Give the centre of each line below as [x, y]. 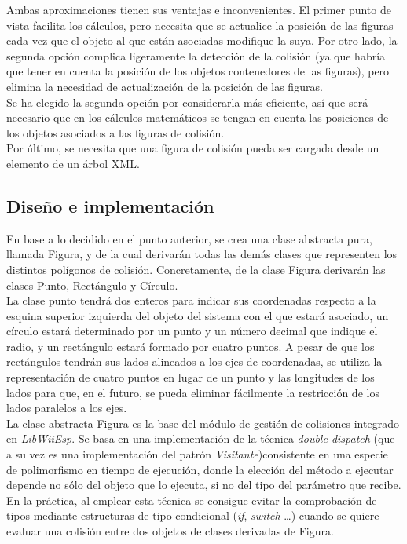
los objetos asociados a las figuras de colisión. [115, 132]
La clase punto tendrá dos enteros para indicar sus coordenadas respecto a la [191, 300]
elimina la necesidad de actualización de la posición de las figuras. [165, 86]
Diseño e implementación [110, 205]
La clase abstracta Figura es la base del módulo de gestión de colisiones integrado [203, 423]
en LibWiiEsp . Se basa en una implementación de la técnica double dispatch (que [201, 438]
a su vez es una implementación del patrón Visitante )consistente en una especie [197, 454]
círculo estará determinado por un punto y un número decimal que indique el [192, 331]
